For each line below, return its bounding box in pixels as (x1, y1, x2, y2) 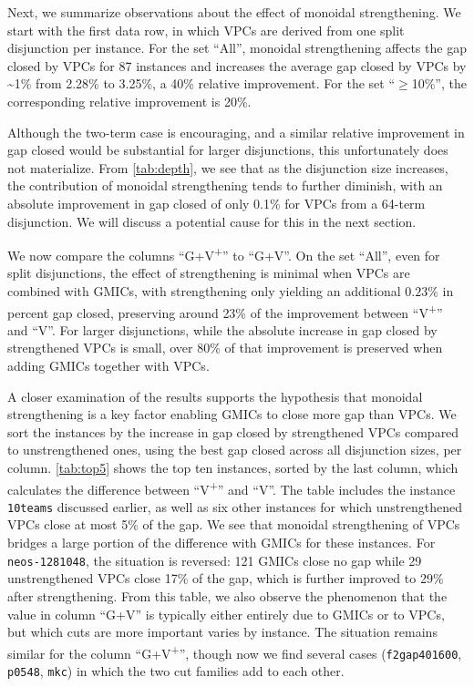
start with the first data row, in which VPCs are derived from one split (7, 20, 405, 39)
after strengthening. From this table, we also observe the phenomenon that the (7, 586, 448, 605)
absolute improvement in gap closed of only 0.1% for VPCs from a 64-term (7, 193, 426, 212)
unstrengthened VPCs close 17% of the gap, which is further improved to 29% (7, 569, 444, 588)
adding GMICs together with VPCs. (7, 356, 210, 374)
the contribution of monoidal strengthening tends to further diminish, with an (7, 176, 443, 195)
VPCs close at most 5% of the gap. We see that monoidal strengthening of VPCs (7, 515, 460, 534)
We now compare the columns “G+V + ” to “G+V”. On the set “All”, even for (7, 243, 440, 264)
